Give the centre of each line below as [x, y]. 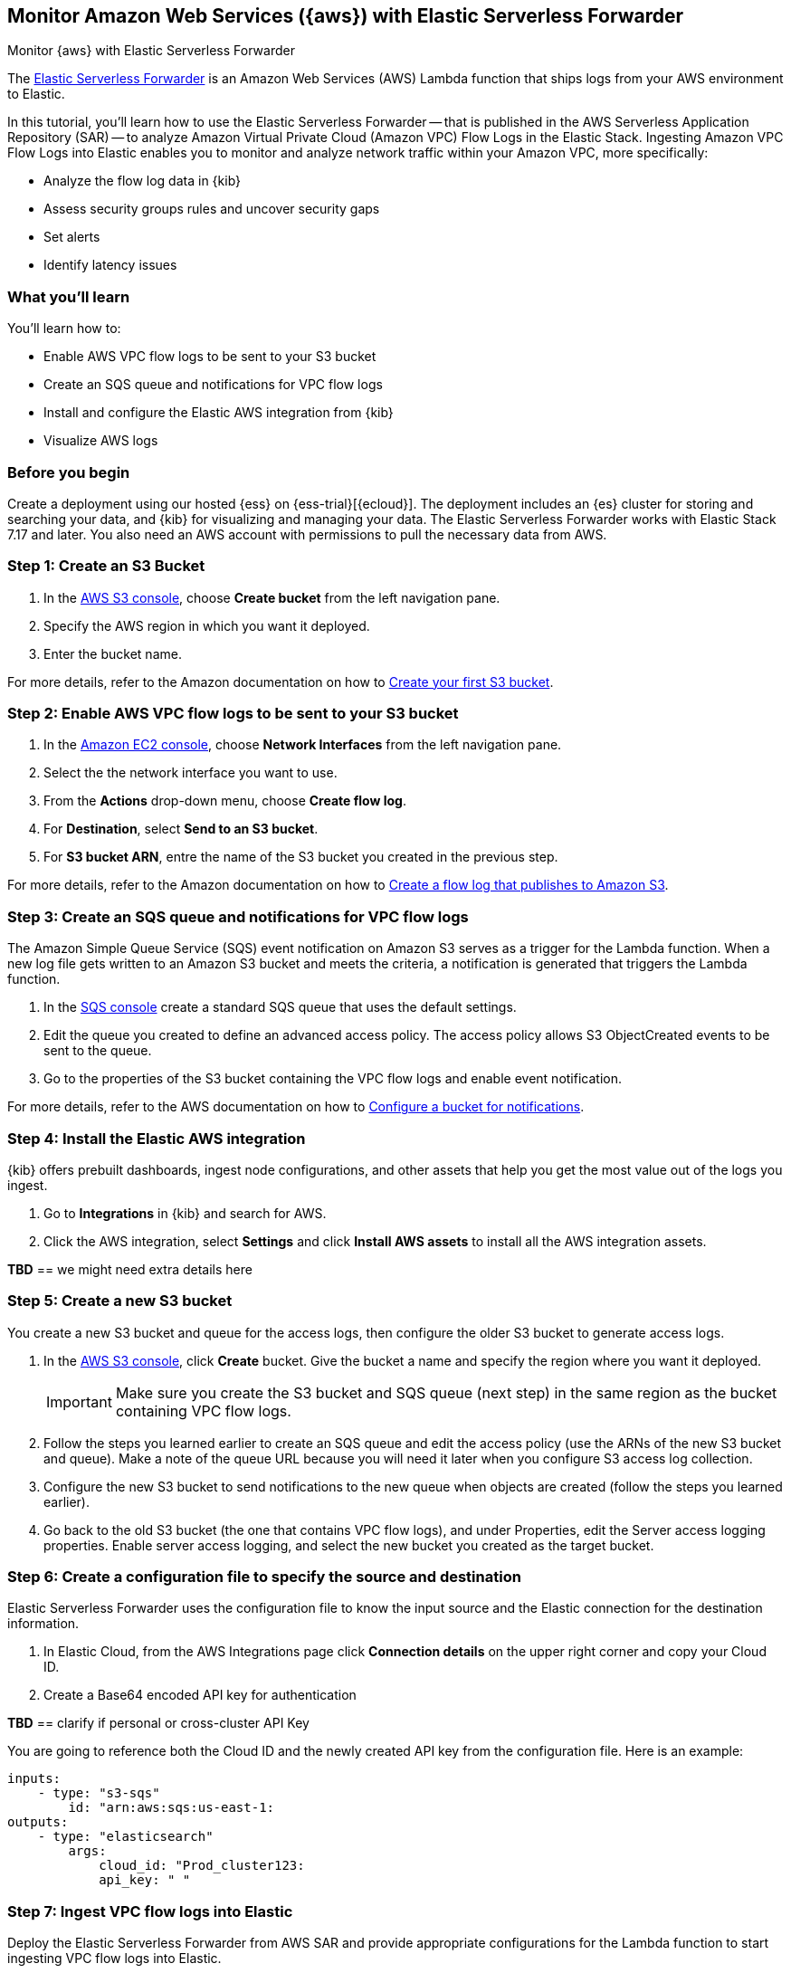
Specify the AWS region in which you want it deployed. [207, 625]
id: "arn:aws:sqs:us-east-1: [172, 1808]
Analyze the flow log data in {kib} [143, 181]
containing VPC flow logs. [203, 1411]
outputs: [38, 1822]
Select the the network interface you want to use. [191, 773]
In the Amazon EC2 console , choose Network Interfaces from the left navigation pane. [303, 745]
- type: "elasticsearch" [125, 1837]
